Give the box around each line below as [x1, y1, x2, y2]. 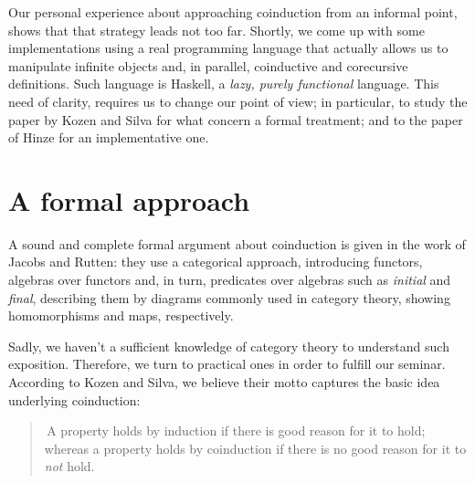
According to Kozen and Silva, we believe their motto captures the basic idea [8, 373, 440, 392]
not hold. [44, 457, 95, 476]
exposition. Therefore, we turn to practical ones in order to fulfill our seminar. [8, 354, 446, 373]
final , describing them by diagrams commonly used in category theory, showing [8, 288, 450, 307]
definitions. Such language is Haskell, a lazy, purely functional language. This [8, 74, 439, 93]
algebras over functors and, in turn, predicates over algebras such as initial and [8, 270, 451, 289]
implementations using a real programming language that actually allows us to [8, 38, 449, 58]
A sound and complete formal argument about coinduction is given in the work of [8, 234, 466, 253]
